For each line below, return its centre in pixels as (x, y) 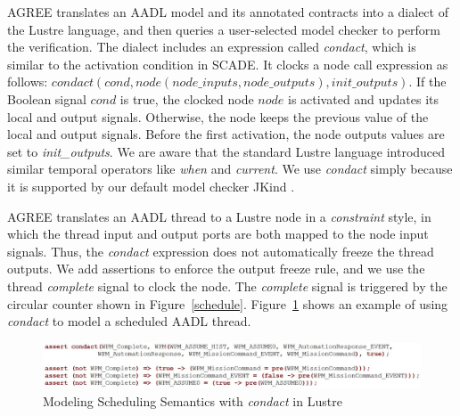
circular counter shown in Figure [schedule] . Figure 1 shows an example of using (228, 303)
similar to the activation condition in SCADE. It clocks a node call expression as (228, 64)
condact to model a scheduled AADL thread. (129, 321)
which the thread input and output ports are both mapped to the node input (218, 234)
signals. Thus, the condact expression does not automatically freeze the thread (221, 251)
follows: (28, 82)
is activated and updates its (363, 98)
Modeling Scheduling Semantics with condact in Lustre (193, 400)
